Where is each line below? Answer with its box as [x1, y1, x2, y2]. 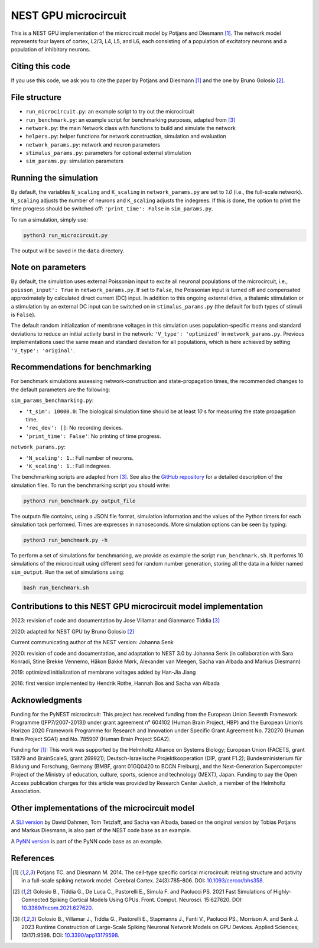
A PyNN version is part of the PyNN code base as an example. [11, 837, 162, 845]
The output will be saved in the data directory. [11, 247, 125, 254]
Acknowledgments [11, 695, 83, 705]
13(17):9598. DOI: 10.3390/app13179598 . [21, 931, 120, 939]
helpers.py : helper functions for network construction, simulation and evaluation [25, 133, 227, 140]
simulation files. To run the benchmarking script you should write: [11, 482, 171, 489]
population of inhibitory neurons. [11, 46, 91, 53]
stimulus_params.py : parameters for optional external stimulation [25, 150, 191, 157]
